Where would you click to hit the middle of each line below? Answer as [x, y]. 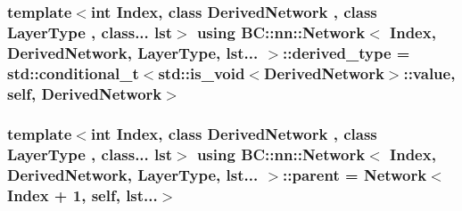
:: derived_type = [346, 52]
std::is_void [202, 73]
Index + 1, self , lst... [82, 195]
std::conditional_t [73, 73]
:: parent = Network [355, 175]
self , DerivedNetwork [85, 93]
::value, [429, 73]
